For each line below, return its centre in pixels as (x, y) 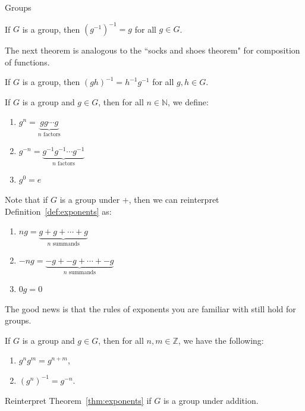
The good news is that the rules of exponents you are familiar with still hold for (150, 308)
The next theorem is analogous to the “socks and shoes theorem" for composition (152, 50)
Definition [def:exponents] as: (58, 211)
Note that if (26, 199)
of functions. (27, 62)
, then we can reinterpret (174, 199)
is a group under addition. (211, 400)
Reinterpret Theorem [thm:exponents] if (78, 400)
